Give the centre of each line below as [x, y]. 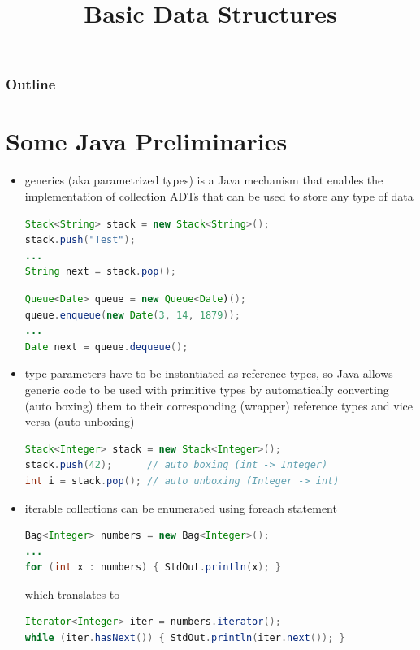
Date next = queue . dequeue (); [106, 347]
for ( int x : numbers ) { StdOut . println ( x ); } [153, 568]
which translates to [72, 594]
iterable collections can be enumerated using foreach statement [181, 507]
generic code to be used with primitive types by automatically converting [207, 389]
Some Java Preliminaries [147, 141]
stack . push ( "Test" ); [80, 240]
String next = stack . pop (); [100, 272]
